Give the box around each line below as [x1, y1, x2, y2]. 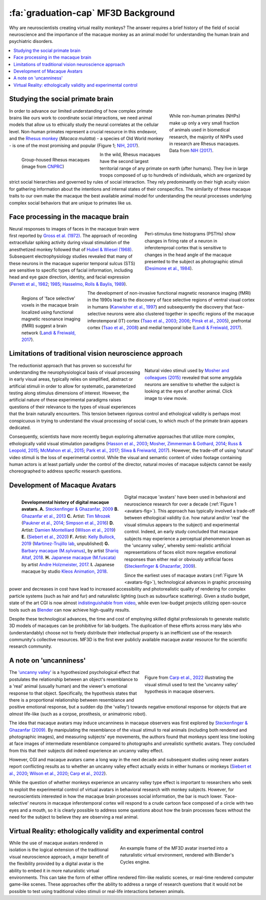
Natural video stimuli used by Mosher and [144, 368, 229, 374]
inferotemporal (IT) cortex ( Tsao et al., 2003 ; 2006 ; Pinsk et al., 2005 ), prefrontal [87, 317, 251, 323]
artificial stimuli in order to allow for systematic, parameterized [9, 383, 136, 389]
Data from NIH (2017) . [169, 148, 214, 154]
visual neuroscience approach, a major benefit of [9, 854, 109, 860]
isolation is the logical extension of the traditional [9, 847, 108, 853]
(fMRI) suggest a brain [21, 323, 67, 329]
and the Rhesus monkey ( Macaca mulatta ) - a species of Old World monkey [9, 136, 164, 142]
